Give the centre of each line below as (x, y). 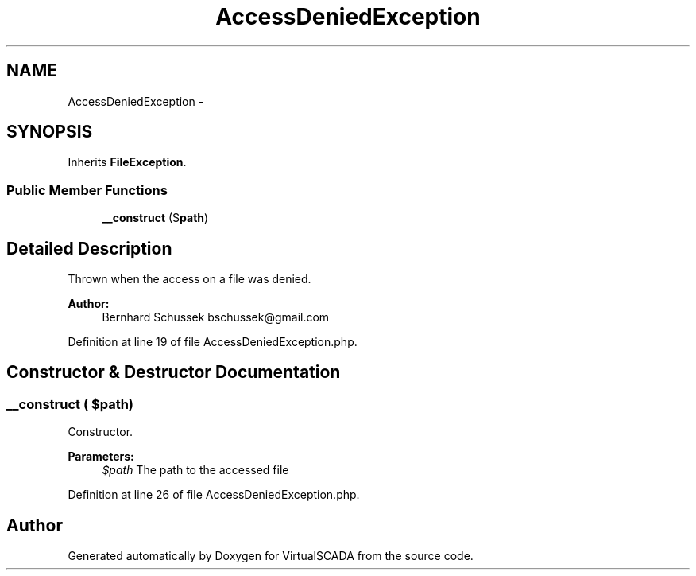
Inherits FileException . (127, 162)
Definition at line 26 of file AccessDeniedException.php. (214, 495)
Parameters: (101, 457)
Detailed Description (89, 248)
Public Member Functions (87, 190)
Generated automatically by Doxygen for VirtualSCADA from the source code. (271, 556)
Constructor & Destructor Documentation (174, 372)
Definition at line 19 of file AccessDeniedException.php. (213, 342)
